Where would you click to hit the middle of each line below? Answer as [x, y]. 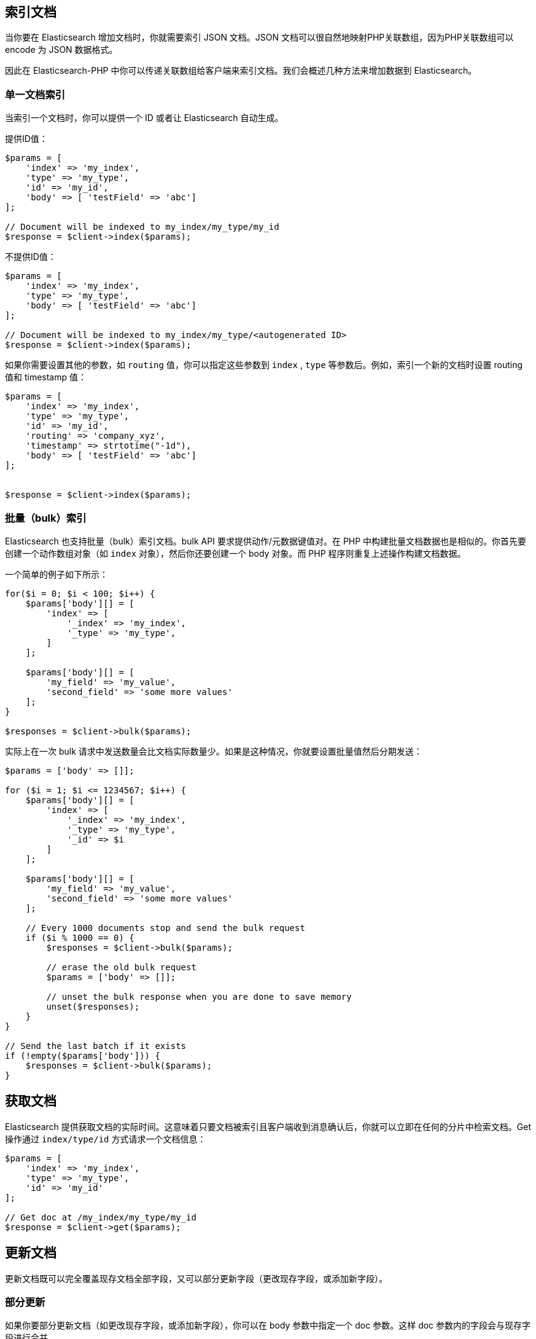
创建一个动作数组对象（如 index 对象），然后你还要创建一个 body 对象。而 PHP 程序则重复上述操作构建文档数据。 [235, 553]
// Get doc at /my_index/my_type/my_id [101, 1217]
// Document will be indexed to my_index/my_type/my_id [142, 227]
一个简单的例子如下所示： [56, 574]
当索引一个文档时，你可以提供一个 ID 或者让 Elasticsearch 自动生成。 [144, 118]
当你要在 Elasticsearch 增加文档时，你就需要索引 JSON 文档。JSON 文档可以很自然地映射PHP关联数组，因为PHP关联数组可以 [259, 37]
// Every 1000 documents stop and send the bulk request [165, 928]
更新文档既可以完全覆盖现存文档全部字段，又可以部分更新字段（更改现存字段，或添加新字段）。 [196, 1278]
